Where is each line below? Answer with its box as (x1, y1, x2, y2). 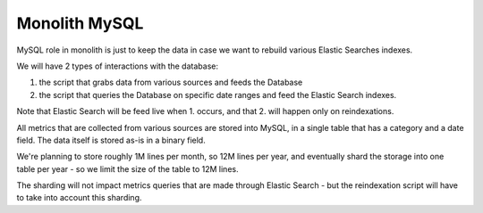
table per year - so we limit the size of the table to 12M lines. (16, 163, 239, 174)
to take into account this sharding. (16, 193, 142, 203)
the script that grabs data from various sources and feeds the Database (38, 77, 303, 88)
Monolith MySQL (16, 13, 144, 33)
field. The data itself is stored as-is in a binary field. (16, 135, 206, 145)
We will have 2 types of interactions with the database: (16, 61, 219, 71)
